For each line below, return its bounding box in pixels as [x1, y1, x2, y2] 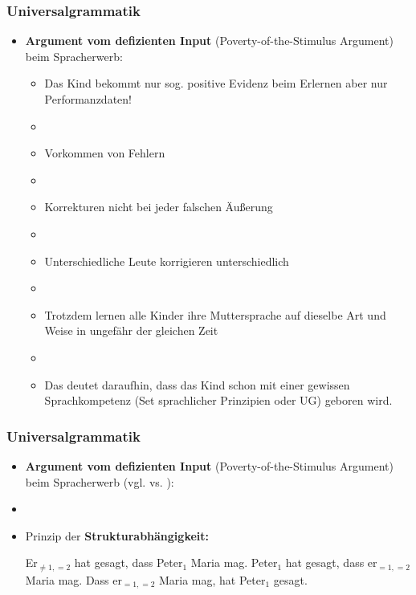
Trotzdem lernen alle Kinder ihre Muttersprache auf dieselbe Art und [44, 306, 386, 323]
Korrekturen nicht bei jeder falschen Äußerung [44, 198, 273, 215]
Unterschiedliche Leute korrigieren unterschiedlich [44, 252, 289, 269]
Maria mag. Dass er [25, 571, 123, 588]
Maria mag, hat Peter [158, 571, 266, 588]
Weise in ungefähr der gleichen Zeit [44, 322, 218, 339]
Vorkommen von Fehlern [44, 145, 165, 161]
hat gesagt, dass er [285, 554, 377, 571]
